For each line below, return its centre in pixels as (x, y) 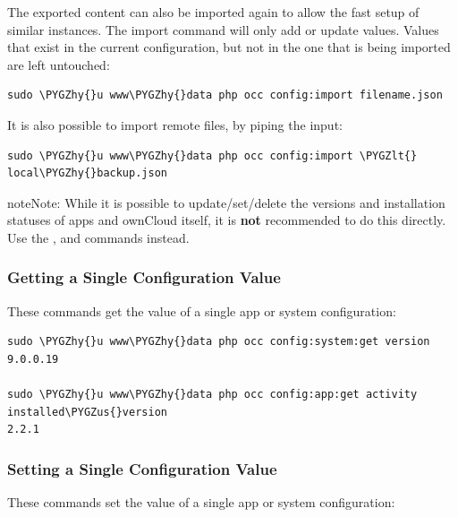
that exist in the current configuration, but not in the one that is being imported (229, 47)
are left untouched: (59, 64)
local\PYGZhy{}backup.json (87, 173)
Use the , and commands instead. (98, 237)
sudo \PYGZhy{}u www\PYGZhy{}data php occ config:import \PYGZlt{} (212, 155)
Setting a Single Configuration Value (142, 468)
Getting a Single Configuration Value (144, 277)
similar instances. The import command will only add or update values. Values (223, 29)
